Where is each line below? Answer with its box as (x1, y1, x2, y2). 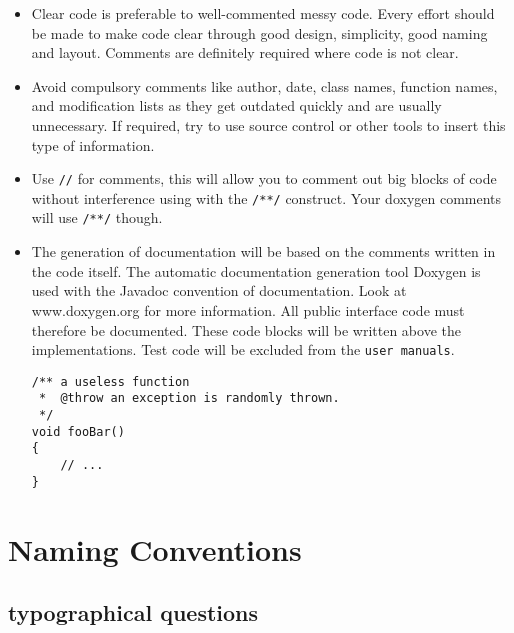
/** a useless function (31, 374, 190, 389)
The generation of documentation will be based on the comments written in (31, 241, 496, 262)
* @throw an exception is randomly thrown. (38, 391, 340, 406)
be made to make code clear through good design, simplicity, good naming (31, 22, 488, 43)
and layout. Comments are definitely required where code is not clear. (31, 42, 459, 63)
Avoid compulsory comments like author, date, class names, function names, (31, 75, 498, 96)
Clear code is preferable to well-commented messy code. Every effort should (31, 3, 495, 23)
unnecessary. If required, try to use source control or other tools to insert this (31, 114, 506, 135)
